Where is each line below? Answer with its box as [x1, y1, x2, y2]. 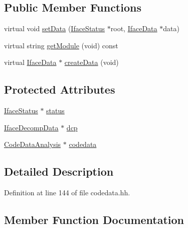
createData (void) [64, 57, 119, 67]
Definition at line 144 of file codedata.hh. [4, 187, 130, 198]
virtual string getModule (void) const [4, 40, 118, 50]
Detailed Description [4, 164, 114, 179]
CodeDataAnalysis [4, 139, 61, 149]
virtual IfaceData [4, 57, 57, 67]
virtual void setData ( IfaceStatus [4, 23, 105, 34]
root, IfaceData [110, 23, 157, 34]
